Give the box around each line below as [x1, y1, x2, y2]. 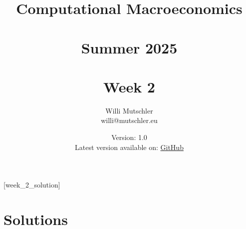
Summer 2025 [81, 37, 178, 57]
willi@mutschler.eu [101, 115, 158, 125]
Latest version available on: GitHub [75, 141, 184, 152]
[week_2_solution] [3, 179, 60, 190]
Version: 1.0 [111, 132, 147, 142]
